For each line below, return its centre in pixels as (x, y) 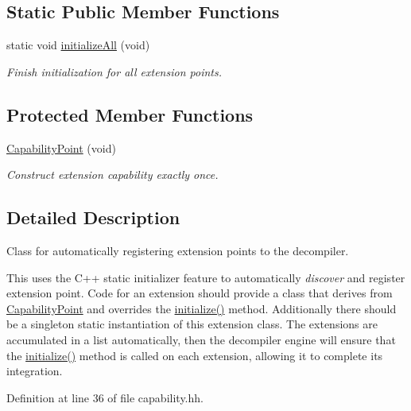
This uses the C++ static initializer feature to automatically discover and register (206, 277)
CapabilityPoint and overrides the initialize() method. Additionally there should (202, 308)
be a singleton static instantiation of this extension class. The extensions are (192, 324)
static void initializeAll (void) (78, 45)
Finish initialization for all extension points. (114, 71)
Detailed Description (93, 217)
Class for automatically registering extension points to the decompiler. (178, 250)
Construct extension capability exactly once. (112, 174)
